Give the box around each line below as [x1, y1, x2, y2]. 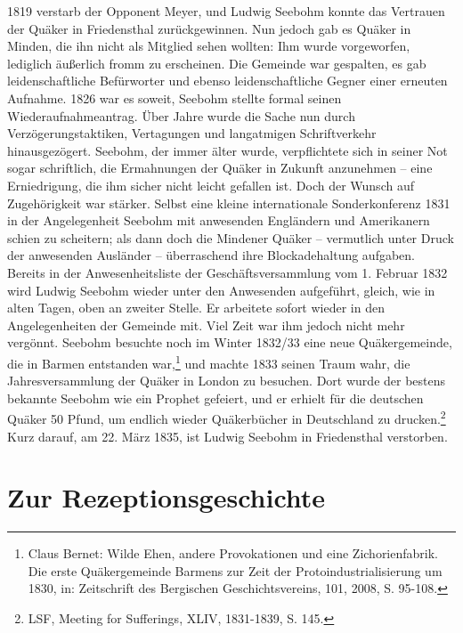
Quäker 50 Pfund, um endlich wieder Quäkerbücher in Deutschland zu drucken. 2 [7, 407, 446, 427]
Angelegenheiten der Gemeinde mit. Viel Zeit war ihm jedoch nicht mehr [7, 315, 405, 334]
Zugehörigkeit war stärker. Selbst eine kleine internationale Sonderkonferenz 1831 [7, 193, 451, 212]
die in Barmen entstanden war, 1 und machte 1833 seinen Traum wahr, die [7, 351, 410, 372]
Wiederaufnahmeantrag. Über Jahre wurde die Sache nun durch [7, 106, 355, 125]
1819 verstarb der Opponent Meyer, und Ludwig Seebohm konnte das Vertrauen [7, 2, 445, 20]
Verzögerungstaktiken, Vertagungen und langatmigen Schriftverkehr [7, 124, 377, 142]
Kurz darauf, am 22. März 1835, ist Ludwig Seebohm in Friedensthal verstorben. [7, 426, 448, 445]
